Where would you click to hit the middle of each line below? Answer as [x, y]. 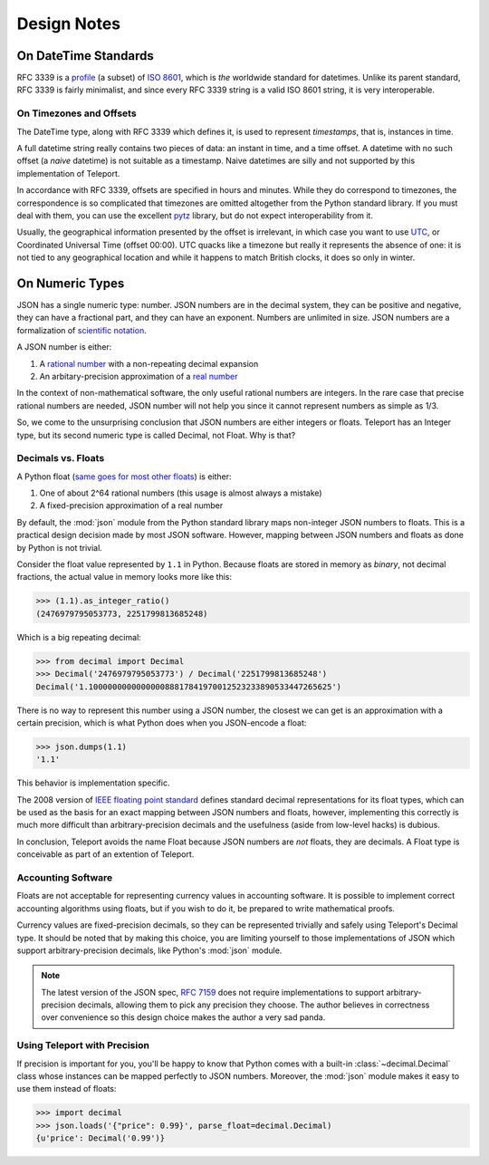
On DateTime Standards [85, 56]
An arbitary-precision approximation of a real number [139, 376]
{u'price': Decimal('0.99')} [101, 1138]
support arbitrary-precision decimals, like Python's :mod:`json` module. [149, 950]
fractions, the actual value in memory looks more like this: [125, 577]
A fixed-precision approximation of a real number [131, 505]
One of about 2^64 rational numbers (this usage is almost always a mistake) [181, 493]
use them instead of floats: [67, 1089]
